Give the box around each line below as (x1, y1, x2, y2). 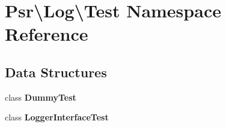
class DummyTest (5, 90, 76, 103)
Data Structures (5, 62, 107, 81)
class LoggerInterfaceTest (5, 111, 109, 123)
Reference (5, 22, 88, 46)
